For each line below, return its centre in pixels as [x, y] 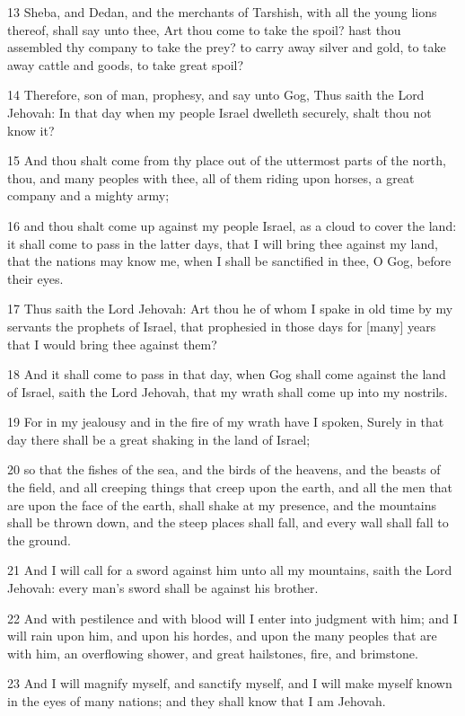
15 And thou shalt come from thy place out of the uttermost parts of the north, [227, 160]
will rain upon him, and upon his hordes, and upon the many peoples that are [222, 636]
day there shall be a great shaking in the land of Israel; [159, 439]
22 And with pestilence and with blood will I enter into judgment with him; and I [232, 618]
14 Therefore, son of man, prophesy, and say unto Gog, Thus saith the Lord [216, 95]
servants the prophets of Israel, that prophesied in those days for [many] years [222, 326]
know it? [31, 130]
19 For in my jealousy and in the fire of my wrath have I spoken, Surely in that [226, 422]
